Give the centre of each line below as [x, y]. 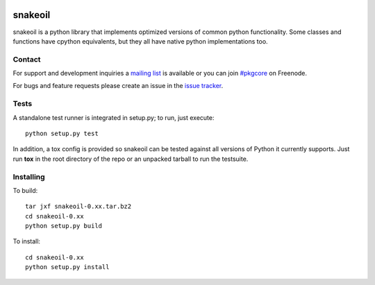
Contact [27, 59]
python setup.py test [62, 133]
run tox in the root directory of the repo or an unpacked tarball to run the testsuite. [131, 159]
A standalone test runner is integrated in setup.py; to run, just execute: [114, 117]
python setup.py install [67, 267]
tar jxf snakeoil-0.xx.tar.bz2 [78, 207]
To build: [25, 190]
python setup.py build [64, 226]
